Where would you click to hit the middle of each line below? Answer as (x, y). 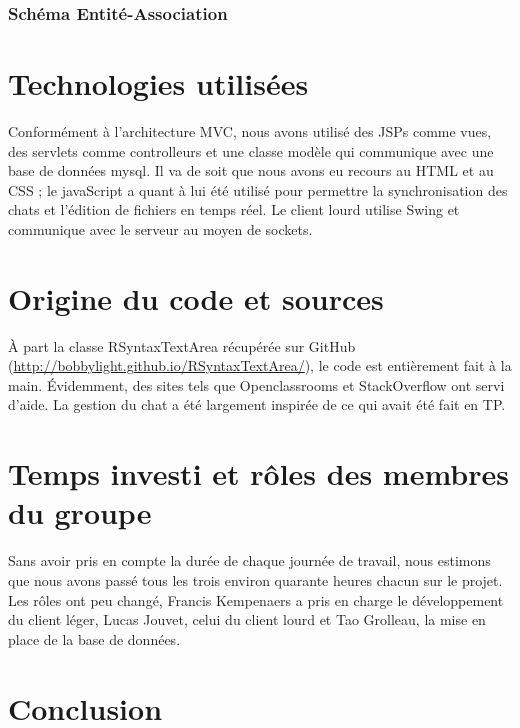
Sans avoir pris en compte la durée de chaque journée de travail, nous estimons (249, 560)
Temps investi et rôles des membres (259, 473)
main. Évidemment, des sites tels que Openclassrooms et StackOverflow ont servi (256, 384)
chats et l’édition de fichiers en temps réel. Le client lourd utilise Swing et (234, 209)
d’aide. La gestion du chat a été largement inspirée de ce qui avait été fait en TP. (257, 404)
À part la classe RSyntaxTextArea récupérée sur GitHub (182, 345)
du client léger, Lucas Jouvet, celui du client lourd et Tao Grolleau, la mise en (247, 619)
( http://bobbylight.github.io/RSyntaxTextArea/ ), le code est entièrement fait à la (260, 365)
